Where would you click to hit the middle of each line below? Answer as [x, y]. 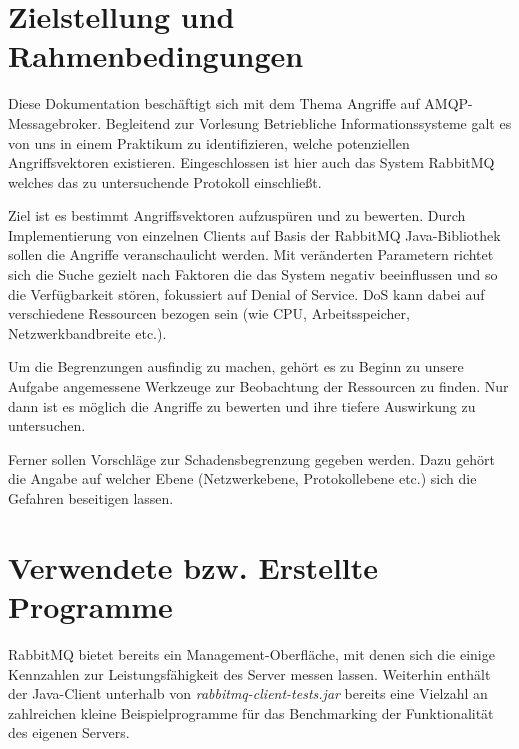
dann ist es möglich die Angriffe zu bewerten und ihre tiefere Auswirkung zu [242, 405]
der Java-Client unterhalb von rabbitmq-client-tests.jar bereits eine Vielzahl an [248, 693]
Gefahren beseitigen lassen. [91, 498]
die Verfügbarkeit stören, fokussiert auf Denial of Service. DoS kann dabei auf [246, 293]
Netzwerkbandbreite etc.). [87, 332]
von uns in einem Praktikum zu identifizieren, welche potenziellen [209, 142]
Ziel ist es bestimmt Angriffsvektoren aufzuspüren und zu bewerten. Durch [237, 215]
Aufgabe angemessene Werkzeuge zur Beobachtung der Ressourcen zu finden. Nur [258, 386]
